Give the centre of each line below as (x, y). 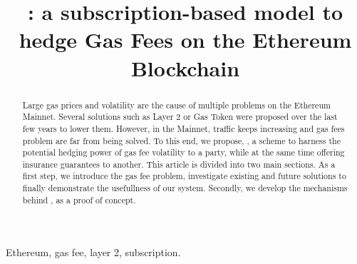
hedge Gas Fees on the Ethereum (185, 40)
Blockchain (185, 67)
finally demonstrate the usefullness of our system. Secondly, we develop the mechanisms (185, 188)
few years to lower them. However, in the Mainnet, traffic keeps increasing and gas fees (183, 128)
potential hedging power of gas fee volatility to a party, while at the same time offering (183, 152)
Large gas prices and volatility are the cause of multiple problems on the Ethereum (176, 105)
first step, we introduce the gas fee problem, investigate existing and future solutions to (184, 176)
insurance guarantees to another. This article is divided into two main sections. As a (179, 164)
